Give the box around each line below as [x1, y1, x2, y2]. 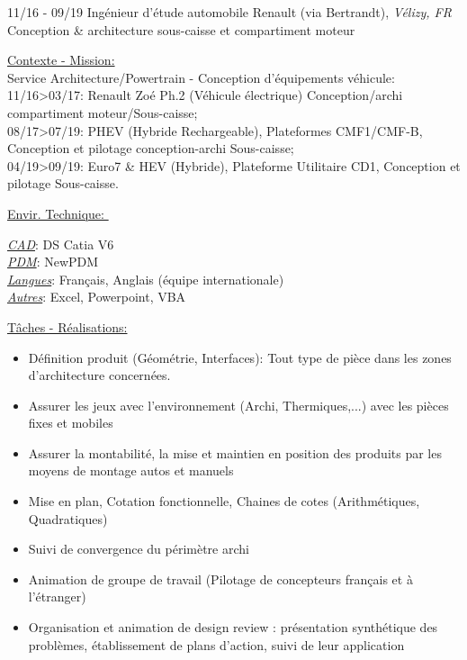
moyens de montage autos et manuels [28, 461, 234, 480]
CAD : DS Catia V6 [7, 234, 114, 253]
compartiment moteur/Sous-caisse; [7, 103, 198, 122]
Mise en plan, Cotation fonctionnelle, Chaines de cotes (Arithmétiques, [28, 492, 420, 511]
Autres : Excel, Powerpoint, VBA [7, 287, 186, 306]
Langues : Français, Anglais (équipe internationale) [7, 269, 284, 288]
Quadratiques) [28, 509, 108, 528]
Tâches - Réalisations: [7, 317, 128, 336]
